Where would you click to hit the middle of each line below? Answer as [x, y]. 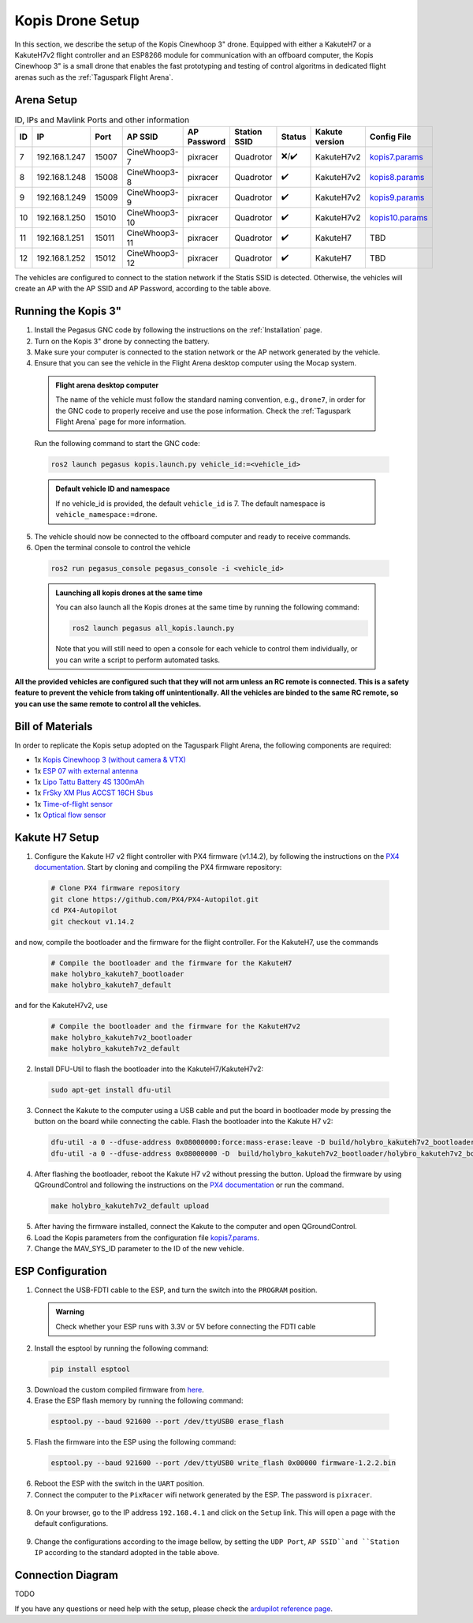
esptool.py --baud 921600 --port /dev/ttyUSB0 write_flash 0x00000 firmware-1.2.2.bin [223, 1463]
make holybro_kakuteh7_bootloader [117, 974]
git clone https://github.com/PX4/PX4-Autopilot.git [155, 899]
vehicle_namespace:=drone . [106, 515]
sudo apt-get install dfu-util [112, 1090]
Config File [390, 137]
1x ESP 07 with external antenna [86, 770]
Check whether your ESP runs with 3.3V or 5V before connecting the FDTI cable [186, 1326]
